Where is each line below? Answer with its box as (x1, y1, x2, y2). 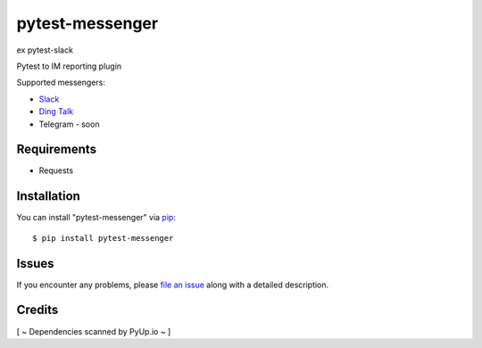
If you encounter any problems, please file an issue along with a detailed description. (16, 279, 329, 290)
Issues (16, 255, 54, 271)
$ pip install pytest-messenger (32, 233, 174, 243)
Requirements (16, 142, 97, 157)
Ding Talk (38, 106, 74, 117)
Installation (16, 188, 80, 204)
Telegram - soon (38, 119, 100, 129)
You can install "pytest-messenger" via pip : (16, 212, 176, 223)
